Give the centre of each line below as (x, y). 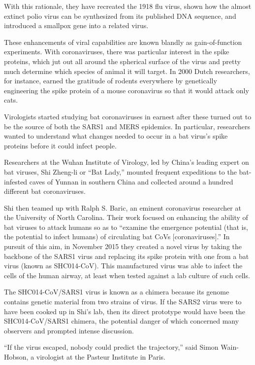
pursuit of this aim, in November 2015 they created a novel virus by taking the (123, 246)
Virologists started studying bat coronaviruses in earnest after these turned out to (128, 116)
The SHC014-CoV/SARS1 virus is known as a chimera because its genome (117, 292)
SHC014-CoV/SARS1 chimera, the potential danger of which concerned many (122, 321)
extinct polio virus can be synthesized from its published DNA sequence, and (120, 16)
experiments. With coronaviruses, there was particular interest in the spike (117, 52)
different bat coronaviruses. (45, 191)
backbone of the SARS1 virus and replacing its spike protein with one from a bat (127, 256)
